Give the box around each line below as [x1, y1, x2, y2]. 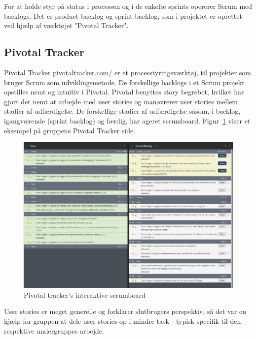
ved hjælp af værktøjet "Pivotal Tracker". [4, 20, 129, 31]
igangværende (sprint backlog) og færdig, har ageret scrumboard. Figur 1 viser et [4, 115, 251, 125]
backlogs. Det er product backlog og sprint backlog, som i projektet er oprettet [4, 10, 242, 21]
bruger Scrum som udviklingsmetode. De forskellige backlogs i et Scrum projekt [4, 77, 245, 87]
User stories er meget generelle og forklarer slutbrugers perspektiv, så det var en [4, 306, 246, 316]
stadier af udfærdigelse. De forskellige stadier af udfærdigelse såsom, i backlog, [4, 106, 241, 116]
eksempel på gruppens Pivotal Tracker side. [4, 125, 136, 135]
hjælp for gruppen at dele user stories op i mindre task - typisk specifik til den [4, 315, 241, 326]
